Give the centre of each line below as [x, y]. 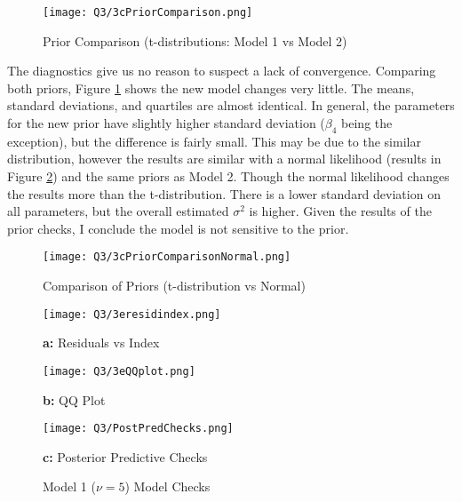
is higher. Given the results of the [340, 211]
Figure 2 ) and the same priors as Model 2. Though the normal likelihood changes [228, 176]
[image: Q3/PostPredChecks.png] [138, 429]
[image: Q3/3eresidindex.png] [132, 314]
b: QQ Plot [74, 399]
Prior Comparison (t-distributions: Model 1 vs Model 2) [195, 40]
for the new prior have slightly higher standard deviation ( [166, 123]
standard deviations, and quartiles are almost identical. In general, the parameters [231, 105]
